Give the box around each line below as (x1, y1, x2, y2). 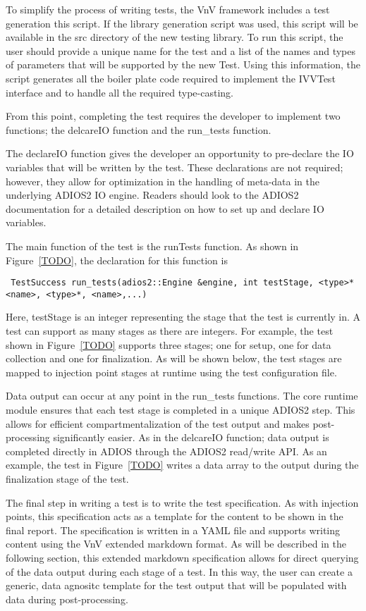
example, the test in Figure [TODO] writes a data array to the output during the (6, 457, 359, 472)
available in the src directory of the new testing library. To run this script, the (6, 30, 343, 44)
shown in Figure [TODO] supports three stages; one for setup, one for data (6, 337, 331, 352)
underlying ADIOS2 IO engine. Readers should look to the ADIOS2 (6, 187, 299, 202)
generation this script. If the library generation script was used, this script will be (6, 16, 358, 30)
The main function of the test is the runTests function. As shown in (6, 238, 299, 253)
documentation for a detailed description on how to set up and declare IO (6, 201, 324, 216)
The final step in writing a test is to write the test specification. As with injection (6, 495, 359, 510)
